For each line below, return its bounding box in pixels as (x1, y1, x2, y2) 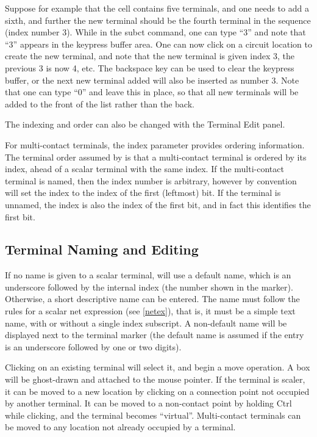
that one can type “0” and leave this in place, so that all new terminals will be (5, 85, 299, 98)
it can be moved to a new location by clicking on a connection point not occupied (5, 385, 310, 397)
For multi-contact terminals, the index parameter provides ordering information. (5, 138, 305, 151)
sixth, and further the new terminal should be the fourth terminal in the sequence (5, 13, 311, 26)
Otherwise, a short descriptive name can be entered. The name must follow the (5, 292, 300, 305)
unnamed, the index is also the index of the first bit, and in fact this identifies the (5, 198, 311, 211)
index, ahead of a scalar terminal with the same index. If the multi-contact (5, 162, 284, 175)
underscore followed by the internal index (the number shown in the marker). (5, 280, 293, 293)
